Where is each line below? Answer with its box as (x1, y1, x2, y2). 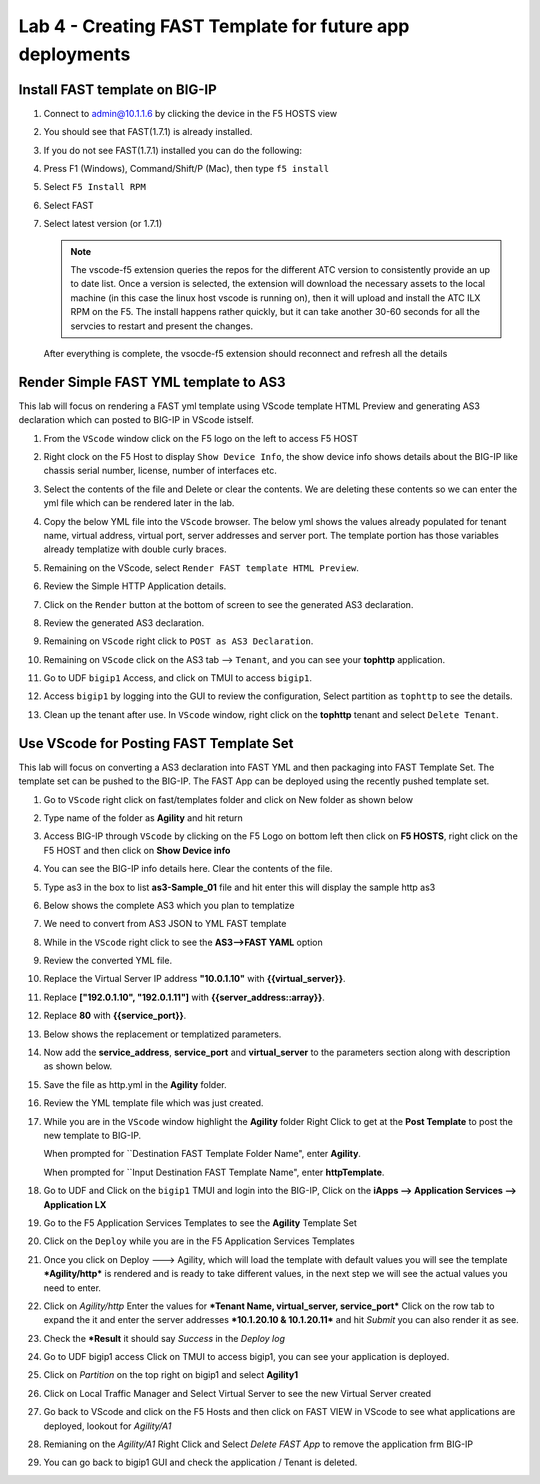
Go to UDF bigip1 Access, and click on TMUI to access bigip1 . (43, 672, 312, 684)
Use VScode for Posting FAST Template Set (18, 735, 294, 752)
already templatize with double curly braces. (43, 543, 227, 555)
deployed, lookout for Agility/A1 (43, 1420, 172, 1432)
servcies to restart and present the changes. (70, 320, 254, 332)
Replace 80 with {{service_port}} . (43, 1010, 187, 1022)
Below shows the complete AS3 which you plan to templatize (43, 899, 295, 911)
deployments (18, 43, 131, 65)
